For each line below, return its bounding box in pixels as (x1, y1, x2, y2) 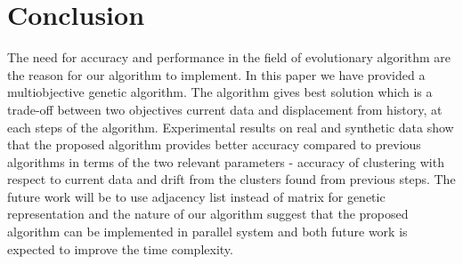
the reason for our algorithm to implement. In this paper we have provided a (7, 65, 426, 84)
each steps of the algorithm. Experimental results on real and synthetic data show (7, 117, 454, 136)
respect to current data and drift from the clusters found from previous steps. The (7, 170, 456, 188)
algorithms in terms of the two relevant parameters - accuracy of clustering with (7, 152, 444, 171)
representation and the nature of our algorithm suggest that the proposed (7, 204, 409, 223)
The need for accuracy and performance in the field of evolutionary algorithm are (7, 48, 451, 67)
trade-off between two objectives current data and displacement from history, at (7, 100, 443, 118)
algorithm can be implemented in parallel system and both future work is (7, 222, 408, 241)
